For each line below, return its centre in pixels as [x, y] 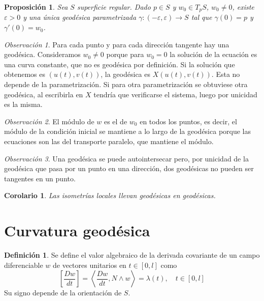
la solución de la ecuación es [213, 54]
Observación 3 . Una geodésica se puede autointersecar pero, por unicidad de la [126, 158]
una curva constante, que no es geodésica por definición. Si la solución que [120, 64]
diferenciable [24, 265]
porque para [125, 54]
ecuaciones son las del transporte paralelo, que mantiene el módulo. [109, 141]
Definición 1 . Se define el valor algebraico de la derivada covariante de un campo [132, 255]
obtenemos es [25, 74]
